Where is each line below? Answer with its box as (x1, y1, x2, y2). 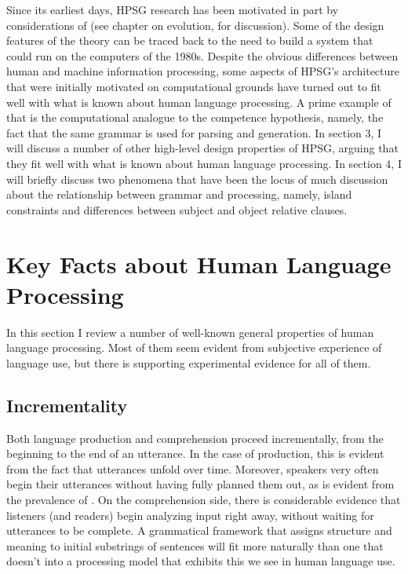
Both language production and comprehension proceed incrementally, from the (6, 430, 384, 446)
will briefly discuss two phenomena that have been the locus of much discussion (6, 170, 388, 187)
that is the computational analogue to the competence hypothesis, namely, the (6, 109, 384, 126)
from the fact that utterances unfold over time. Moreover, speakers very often (6, 460, 379, 477)
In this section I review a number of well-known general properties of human (6, 324, 374, 340)
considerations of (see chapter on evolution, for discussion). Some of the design (6, 16, 384, 33)
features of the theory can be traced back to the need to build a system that (6, 32, 373, 49)
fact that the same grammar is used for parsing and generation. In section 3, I (6, 124, 382, 141)
